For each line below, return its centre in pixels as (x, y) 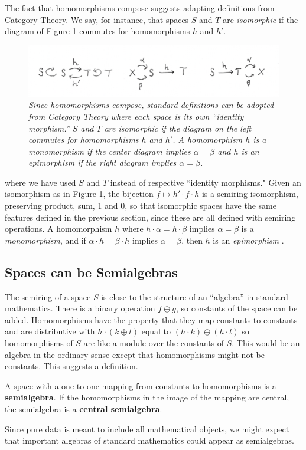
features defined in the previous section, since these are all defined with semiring (150, 217)
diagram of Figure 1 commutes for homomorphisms (97, 31)
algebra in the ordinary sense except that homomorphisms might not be (135, 354)
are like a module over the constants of (154, 343)
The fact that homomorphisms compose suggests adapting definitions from (140, 8)
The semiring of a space (48, 296)
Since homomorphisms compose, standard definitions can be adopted (151, 105)
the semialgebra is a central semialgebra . (84, 409)
